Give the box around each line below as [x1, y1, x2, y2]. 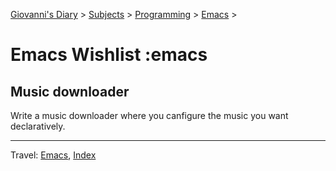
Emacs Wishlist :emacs [10, 44, 208, 66]
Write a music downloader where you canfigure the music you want [10, 110, 289, 121]
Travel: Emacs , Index [10, 149, 97, 161]
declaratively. [10, 120, 66, 132]
